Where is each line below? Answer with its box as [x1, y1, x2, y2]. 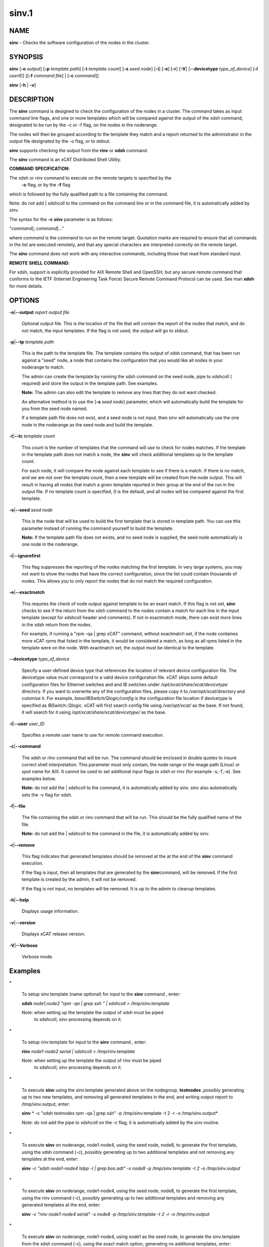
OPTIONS [9, 296, 39, 304]
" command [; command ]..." [9, 225, 64, 231]
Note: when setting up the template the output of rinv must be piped [21, 1057, 161, 1063]
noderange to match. [21, 364, 65, 370]
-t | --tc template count [9, 433, 55, 439]
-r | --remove [9, 842, 35, 848]
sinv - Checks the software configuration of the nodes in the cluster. [9, 40, 150, 46]
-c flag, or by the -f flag [21, 182, 71, 188]
